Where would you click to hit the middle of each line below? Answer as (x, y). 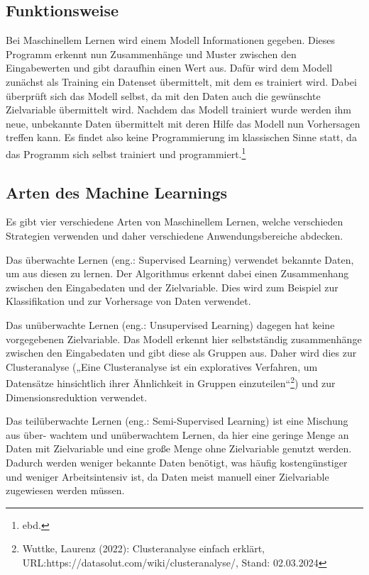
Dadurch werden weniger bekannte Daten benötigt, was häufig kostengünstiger (177, 462)
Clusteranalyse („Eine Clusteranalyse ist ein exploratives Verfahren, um (162, 366)
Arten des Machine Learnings (116, 192)
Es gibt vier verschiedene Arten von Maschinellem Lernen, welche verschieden (175, 222)
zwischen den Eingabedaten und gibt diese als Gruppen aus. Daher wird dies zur (181, 353)
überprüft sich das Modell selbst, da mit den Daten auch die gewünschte (163, 95)
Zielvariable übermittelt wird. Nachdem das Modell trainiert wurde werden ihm (178, 110)
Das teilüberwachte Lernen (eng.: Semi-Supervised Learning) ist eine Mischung (177, 421)
